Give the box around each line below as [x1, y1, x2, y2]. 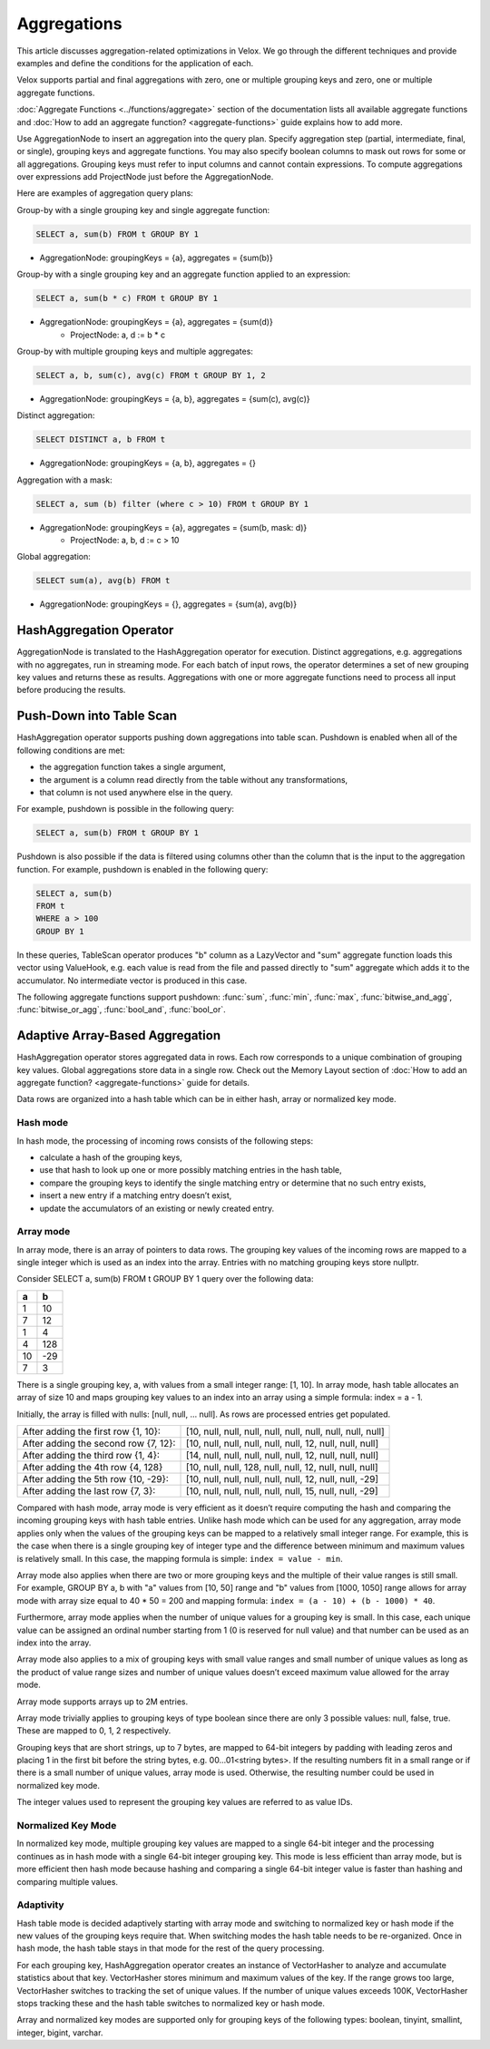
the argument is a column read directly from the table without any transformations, [39, 774, 348, 785]
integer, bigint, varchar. [16, 2027, 103, 2038]
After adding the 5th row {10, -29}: [22, 1473, 170, 1486]
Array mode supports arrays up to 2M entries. [16, 1696, 189, 1707]
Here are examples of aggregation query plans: [16, 188, 194, 199]
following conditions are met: [16, 745, 126, 756]
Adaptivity [16, 1898, 64, 1911]
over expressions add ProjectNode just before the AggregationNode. [16, 171, 274, 182]
